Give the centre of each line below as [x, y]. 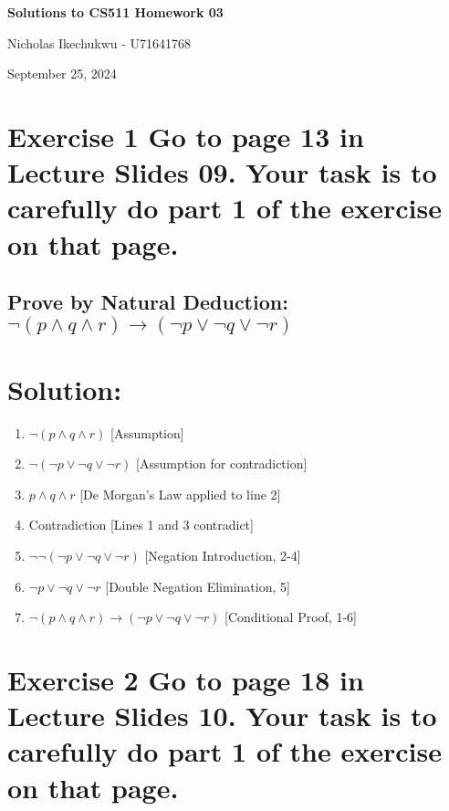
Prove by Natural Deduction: [148, 302]
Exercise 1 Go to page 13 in [186, 136]
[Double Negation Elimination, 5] [198, 586]
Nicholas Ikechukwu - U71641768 [99, 42]
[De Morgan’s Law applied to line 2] [180, 494]
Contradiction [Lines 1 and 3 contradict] [141, 525]
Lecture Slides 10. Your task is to [222, 716]
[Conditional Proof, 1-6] [291, 617]
